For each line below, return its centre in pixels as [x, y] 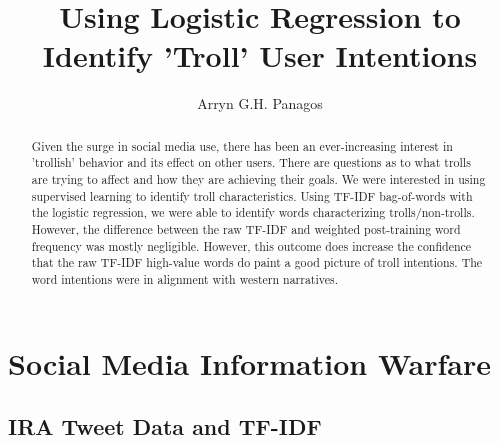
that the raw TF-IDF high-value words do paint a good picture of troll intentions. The [257, 262]
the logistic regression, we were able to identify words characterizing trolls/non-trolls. [253, 212]
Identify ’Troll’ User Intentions [260, 55]
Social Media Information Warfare [249, 362]
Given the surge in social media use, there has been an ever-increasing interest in [242, 145]
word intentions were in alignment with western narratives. [185, 278]
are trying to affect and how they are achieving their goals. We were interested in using [258, 179]
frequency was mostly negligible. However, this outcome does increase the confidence [251, 245]
